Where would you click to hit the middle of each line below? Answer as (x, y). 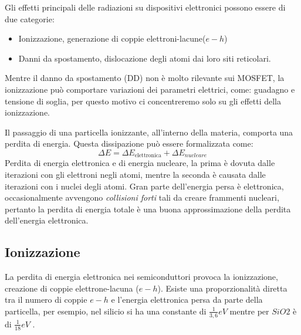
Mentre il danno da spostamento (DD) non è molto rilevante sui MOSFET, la (145, 78)
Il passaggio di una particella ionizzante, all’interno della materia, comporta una (149, 132)
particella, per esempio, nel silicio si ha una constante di (106, 311)
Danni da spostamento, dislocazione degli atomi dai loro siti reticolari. (145, 58)
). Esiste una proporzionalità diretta (222, 288)
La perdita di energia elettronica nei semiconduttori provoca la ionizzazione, (141, 277)
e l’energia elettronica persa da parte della (187, 300)
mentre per (249, 311)
